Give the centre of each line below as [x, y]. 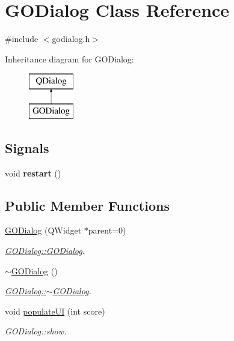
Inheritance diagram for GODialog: [69, 59]
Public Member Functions [87, 205]
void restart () [33, 173]
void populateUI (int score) [55, 311]
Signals [27, 147]
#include [22, 39]
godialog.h [71, 39]
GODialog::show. [36, 331]
